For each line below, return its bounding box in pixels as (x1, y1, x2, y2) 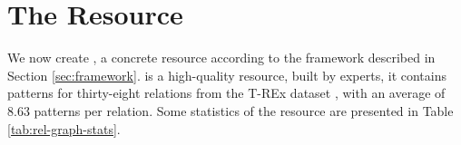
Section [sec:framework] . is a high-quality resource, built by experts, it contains (7, 65, 446, 84)
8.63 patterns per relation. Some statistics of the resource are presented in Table (7, 101, 454, 120)
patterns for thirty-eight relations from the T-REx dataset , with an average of (7, 83, 446, 102)
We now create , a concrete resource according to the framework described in (7, 48, 436, 67)
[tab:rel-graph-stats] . (7, 119, 121, 138)
